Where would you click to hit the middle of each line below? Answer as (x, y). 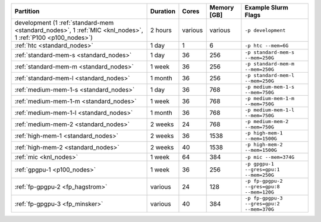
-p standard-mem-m (270, 64)
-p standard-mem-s (270, 52)
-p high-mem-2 (264, 145)
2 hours (161, 30)
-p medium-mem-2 (267, 121)
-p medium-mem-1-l (270, 110)
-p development (265, 30)
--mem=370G (259, 209)
